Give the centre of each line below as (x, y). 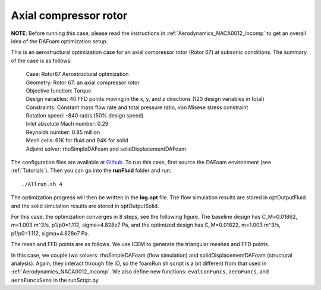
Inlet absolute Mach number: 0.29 (67, 124)
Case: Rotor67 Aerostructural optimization (77, 74)
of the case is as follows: (41, 60)
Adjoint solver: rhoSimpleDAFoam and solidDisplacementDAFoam (106, 149)
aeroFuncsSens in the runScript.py (55, 280)
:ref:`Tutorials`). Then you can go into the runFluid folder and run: (91, 171)
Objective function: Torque (59, 90)
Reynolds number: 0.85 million (63, 132)
